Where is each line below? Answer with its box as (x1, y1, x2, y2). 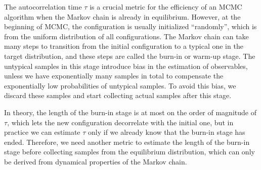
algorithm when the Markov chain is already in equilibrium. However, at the (4, 11, 241, 22)
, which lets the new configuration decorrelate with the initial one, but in (7, 117, 234, 127)
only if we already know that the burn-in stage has (88, 127, 245, 137)
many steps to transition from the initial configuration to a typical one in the (4, 41, 243, 51)
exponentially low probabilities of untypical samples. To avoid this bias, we (4, 80, 236, 91)
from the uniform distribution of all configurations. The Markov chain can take (4, 31, 249, 41)
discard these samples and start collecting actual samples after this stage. (4, 90, 232, 101)
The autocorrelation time (4, 2, 82, 12)
